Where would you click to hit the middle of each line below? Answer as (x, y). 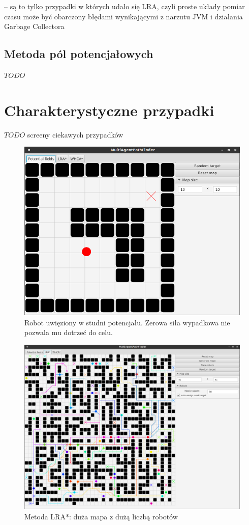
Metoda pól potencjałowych (79, 54)
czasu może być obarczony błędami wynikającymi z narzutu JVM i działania (123, 16)
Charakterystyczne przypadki (109, 110)
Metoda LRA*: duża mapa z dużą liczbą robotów (101, 516)
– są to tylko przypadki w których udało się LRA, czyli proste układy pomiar (124, 6)
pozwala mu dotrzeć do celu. (69, 332)
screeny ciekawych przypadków (75, 134)
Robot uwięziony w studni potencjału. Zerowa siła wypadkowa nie (127, 322)
